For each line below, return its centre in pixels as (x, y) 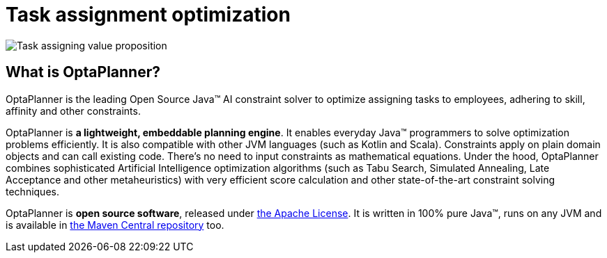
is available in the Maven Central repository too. (115, 225)
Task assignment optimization (148, 15)
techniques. (32, 191)
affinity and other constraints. (73, 111)
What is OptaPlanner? (83, 72)
